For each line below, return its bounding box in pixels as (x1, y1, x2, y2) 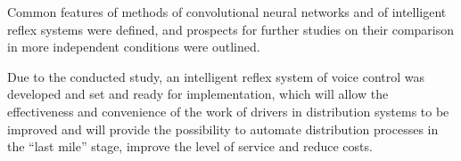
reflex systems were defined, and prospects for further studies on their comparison (7, 20, 455, 38)
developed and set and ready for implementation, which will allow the (7, 85, 389, 103)
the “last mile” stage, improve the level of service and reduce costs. (7, 137, 373, 156)
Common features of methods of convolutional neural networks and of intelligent (7, 3, 447, 20)
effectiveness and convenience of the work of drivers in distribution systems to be (7, 101, 449, 120)
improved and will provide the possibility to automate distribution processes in (7, 119, 439, 138)
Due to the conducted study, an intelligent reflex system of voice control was (7, 67, 424, 85)
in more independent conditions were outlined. (7, 37, 260, 56)
